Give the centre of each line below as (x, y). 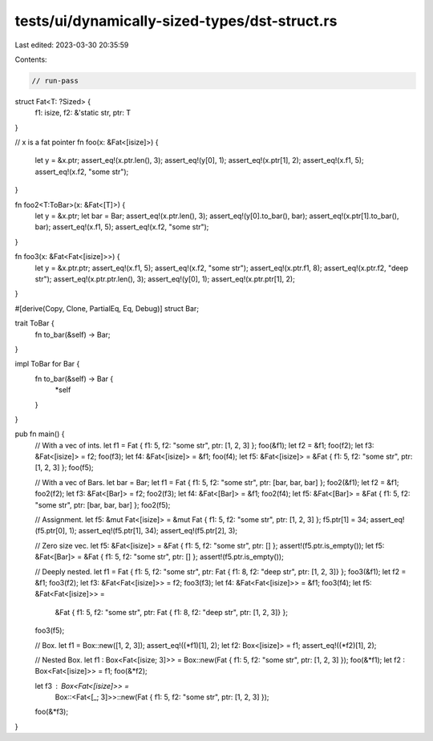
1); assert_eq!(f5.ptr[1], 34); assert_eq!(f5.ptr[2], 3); (153, 531)
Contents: (31, 59)
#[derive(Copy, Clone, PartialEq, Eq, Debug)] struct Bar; (107, 308)
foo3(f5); (50, 630)
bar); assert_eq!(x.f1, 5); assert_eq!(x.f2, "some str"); (122, 227)
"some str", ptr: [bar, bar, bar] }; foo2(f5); (103, 504)
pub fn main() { (40, 434)
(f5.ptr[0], (51, 531)
